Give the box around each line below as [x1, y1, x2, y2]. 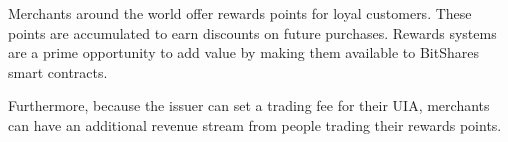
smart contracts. [8, 61, 108, 82]
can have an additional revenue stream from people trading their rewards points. [8, 114, 502, 135]
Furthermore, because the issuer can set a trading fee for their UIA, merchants [8, 95, 490, 116]
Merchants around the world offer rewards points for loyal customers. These [8, 3, 472, 23]
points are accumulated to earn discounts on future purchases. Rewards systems [8, 22, 497, 43]
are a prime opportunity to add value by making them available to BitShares [8, 42, 480, 63]
